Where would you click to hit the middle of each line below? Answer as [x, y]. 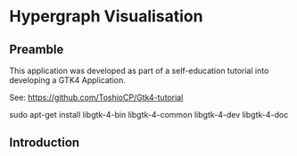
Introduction [45, 143]
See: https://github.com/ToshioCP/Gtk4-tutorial [96, 97]
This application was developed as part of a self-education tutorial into [139, 70]
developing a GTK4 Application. [68, 80]
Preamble [37, 49]
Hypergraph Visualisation [106, 16]
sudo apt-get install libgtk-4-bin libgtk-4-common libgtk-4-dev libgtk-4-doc [149, 115]
